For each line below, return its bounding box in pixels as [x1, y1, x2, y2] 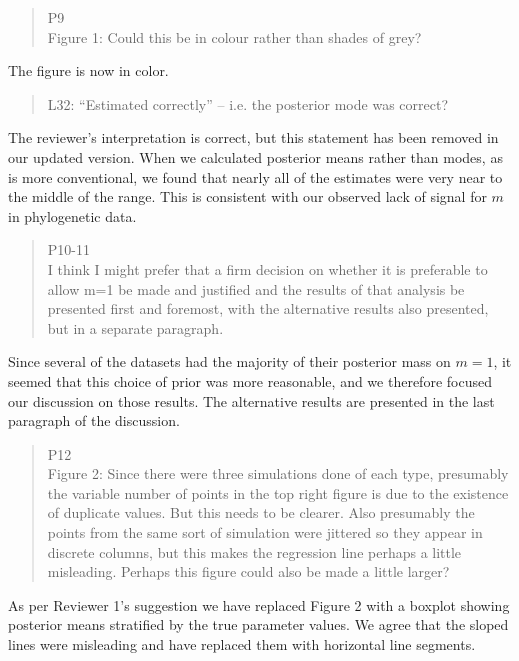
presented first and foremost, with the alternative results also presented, [47, 298, 489, 319]
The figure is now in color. [8, 60, 169, 81]
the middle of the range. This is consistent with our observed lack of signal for [8, 186, 487, 207]
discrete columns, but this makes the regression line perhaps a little [47, 541, 462, 562]
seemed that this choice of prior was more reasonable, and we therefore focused [8, 370, 492, 391]
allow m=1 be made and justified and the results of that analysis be [47, 278, 465, 299]
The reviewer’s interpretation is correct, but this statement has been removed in [8, 127, 499, 148]
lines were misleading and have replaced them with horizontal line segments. [8, 634, 476, 655]
